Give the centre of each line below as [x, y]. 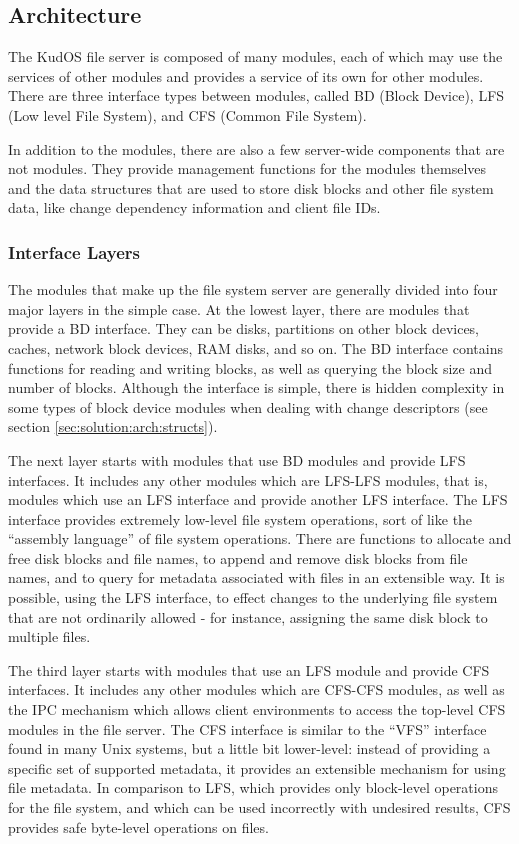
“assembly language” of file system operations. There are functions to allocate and [260, 538]
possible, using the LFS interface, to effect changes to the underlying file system [253, 597]
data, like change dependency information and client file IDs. [194, 207]
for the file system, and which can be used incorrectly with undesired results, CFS [259, 807]
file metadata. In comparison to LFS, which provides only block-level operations [253, 787]
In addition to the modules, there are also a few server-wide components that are [256, 148]
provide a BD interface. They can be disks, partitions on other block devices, [244, 328]
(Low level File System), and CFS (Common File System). [187, 114]
